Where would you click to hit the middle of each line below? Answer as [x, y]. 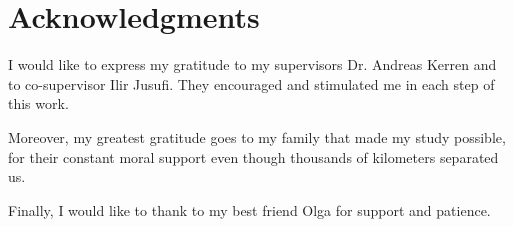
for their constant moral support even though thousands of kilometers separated [253, 156]
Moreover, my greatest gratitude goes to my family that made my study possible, [257, 136]
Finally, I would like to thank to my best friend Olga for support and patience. [249, 209]
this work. [38, 103]
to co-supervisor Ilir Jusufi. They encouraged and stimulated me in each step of [251, 83]
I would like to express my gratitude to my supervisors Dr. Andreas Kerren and [252, 64]
